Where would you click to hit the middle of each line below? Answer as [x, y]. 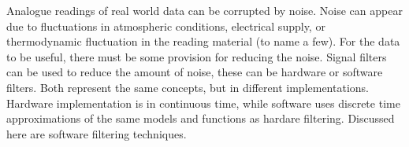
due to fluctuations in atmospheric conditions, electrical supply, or [166, 26]
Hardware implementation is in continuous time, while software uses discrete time [203, 103]
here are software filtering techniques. [97, 133]
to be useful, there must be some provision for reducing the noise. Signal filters [197, 56]
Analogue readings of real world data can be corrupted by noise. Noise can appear [204, 10]
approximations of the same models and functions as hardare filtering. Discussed [201, 118]
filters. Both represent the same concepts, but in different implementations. [188, 87]
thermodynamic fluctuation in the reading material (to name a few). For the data [203, 41]
